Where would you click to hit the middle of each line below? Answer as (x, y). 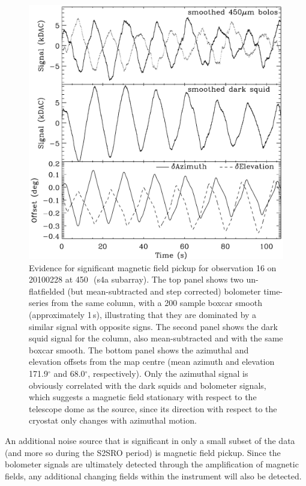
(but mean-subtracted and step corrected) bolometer (164, 291)
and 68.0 (69, 373)
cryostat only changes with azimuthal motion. (113, 420)
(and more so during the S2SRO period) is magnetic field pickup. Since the (143, 452)
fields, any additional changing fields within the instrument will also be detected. (153, 475)
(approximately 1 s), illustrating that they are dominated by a (143, 314)
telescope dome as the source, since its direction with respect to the (153, 408)
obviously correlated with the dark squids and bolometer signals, (148, 385)
